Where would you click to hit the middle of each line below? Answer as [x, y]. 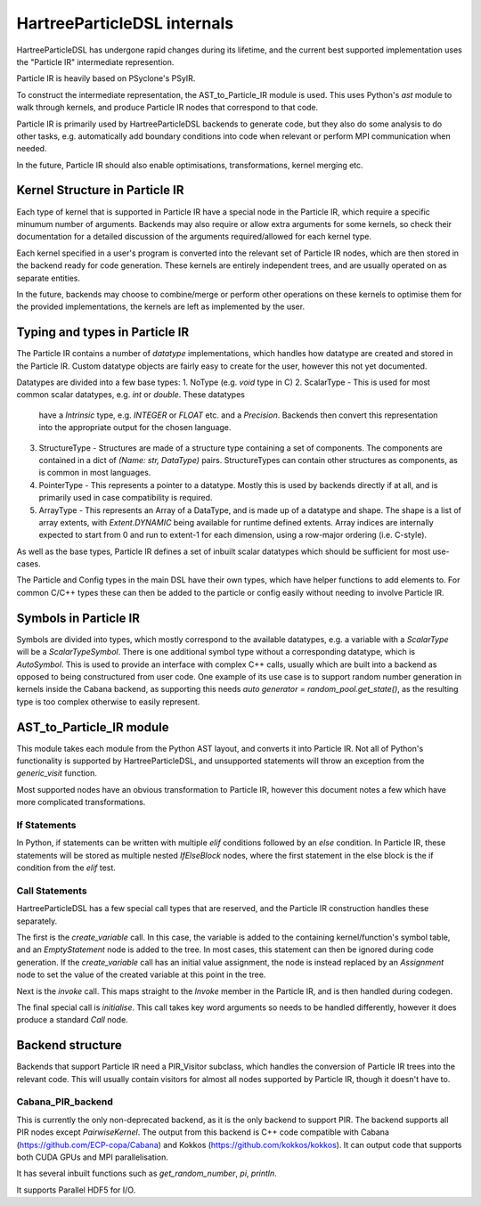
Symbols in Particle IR [78, 618]
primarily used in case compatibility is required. [126, 498]
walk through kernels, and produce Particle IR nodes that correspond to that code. [167, 108]
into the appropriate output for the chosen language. [135, 428]
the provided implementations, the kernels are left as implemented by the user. [161, 306]
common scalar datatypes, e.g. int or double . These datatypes [130, 395]
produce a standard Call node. [72, 1020]
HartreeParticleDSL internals [125, 23]
